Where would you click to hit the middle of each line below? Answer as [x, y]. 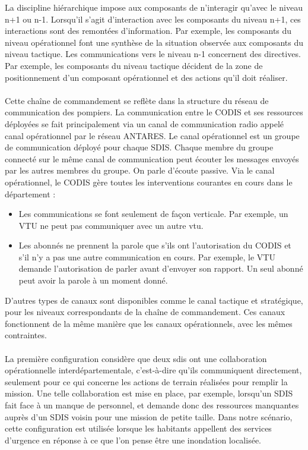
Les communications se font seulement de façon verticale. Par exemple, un [153, 214]
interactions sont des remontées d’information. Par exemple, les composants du [148, 31]
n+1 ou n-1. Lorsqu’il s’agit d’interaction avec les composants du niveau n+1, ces [153, 19]
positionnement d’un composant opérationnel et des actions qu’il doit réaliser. [146, 77]
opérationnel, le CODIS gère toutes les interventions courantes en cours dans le [149, 182]
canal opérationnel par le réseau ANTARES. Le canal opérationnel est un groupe [152, 135]
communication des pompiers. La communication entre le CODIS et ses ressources [154, 112]
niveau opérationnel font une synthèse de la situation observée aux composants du [154, 42]
